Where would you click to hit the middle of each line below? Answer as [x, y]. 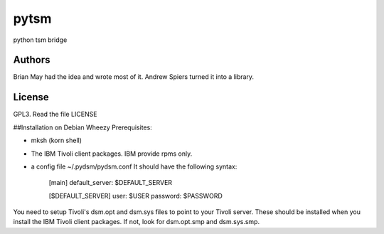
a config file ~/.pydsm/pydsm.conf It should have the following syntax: [134, 166]
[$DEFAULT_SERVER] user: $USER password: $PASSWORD [136, 196]
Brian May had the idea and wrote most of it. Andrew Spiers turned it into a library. [134, 77]
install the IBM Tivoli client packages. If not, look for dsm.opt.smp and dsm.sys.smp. [136, 222]
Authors [32, 60]
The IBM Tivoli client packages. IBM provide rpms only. [112, 154]
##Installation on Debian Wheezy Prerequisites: [82, 127]
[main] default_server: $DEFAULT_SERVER [111, 183]
